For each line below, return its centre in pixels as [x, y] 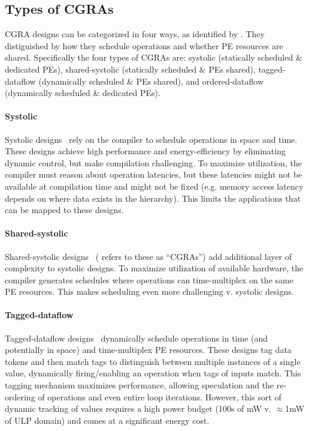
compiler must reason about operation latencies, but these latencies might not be [154, 174]
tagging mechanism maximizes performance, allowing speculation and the [140, 385]
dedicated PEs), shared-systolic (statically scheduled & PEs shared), [130, 69]
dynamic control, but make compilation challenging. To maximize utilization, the [153, 162]
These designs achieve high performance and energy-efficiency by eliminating [145, 151]
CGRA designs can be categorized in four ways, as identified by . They [135, 34]
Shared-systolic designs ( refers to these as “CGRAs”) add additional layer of [148, 256]
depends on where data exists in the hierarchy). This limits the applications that [153, 198]
